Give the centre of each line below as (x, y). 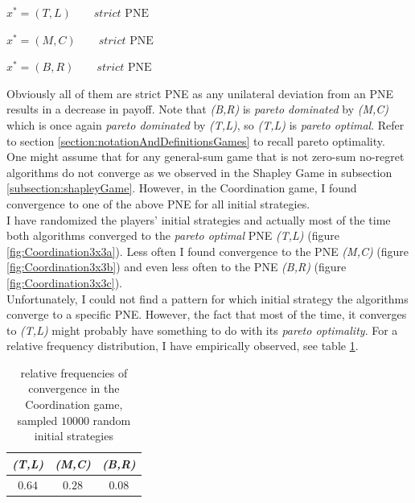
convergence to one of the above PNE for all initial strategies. (158, 203)
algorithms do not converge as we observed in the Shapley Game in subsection (199, 172)
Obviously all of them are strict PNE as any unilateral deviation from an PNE (200, 93)
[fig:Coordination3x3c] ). (64, 282)
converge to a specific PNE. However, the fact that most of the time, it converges (207, 314)
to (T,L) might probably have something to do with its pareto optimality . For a (202, 330)
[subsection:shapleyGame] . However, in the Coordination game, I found (182, 188)
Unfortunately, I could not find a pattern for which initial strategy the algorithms (207, 298)
